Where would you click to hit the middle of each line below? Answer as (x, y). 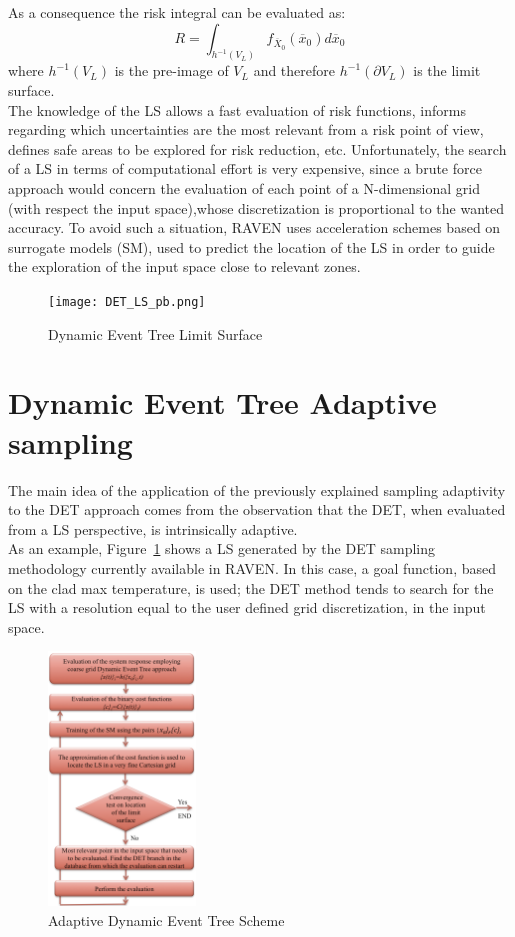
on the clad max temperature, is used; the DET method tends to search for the (251, 587)
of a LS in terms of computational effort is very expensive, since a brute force (245, 168)
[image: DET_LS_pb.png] (127, 301)
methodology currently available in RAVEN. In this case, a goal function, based (252, 567)
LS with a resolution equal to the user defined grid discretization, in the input (247, 607)
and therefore (294, 70)
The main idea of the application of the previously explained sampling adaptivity (257, 489)
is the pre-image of (171, 70)
